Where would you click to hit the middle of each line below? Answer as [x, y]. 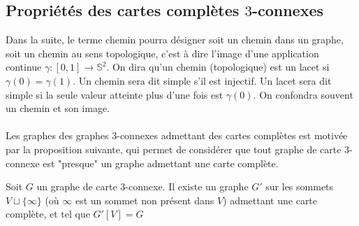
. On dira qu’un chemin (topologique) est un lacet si [218, 67]
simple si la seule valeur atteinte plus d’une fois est [115, 94]
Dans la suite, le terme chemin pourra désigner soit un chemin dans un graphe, [175, 40]
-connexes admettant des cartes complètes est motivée [232, 135]
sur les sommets [300, 186]
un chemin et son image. [58, 108]
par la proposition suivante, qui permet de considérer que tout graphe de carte [174, 149]
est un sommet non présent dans [145, 200]
